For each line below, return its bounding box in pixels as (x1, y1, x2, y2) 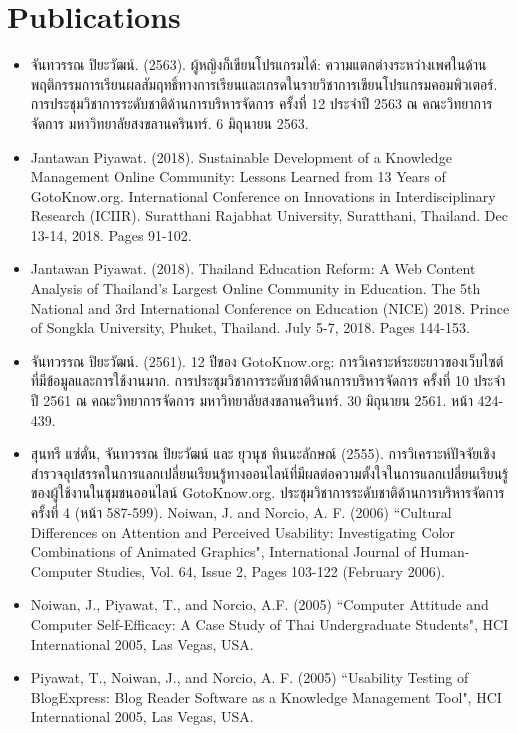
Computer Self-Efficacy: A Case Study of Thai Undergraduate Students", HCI (30, 613, 509, 634)
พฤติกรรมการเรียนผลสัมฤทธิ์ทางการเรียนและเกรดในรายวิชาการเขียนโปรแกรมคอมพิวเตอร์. (30, 73, 498, 94)
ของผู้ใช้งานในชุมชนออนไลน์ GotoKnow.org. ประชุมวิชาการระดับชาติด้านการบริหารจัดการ (30, 482, 505, 503)
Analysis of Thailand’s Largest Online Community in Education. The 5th (30, 278, 481, 299)
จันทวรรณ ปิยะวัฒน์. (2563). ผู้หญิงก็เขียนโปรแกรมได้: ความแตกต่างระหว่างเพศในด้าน (30, 54, 487, 75)
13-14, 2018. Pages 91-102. (30, 224, 192, 245)
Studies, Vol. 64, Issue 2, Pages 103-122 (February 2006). (96, 560, 445, 581)
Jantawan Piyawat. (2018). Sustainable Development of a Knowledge (30, 146, 452, 167)
